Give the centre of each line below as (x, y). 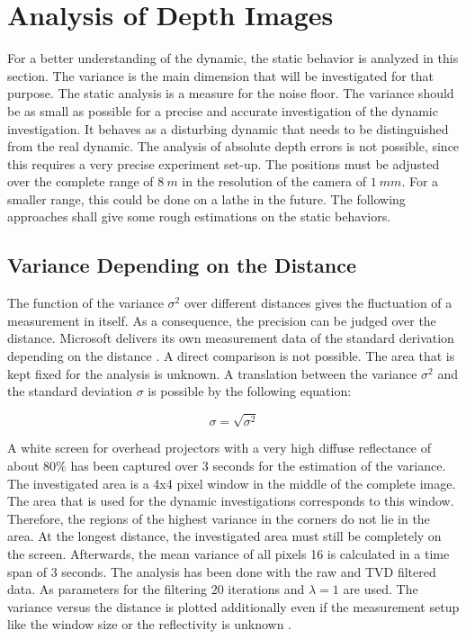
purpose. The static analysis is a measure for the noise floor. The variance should (231, 93)
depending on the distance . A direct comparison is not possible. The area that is (231, 356)
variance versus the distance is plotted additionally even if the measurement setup (233, 606)
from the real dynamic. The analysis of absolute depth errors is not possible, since (233, 146)
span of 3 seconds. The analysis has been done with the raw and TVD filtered (222, 571)
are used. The (381, 589)
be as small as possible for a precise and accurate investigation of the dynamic (223, 110)
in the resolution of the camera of (274, 181)
